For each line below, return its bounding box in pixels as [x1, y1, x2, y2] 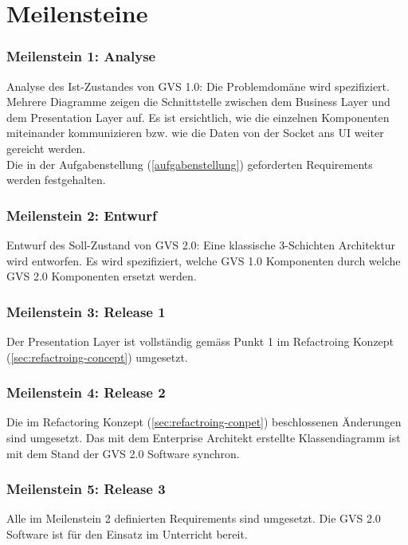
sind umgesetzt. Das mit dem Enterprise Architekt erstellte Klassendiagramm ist [6, 429, 401, 445]
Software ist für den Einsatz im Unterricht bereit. [6, 525, 248, 542]
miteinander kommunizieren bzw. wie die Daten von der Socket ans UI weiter [6, 124, 384, 141]
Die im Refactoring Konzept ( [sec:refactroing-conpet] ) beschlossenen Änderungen [6, 414, 402, 430]
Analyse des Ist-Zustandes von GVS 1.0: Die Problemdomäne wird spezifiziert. [6, 77, 390, 94]
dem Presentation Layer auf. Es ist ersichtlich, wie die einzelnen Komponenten [6, 108, 390, 125]
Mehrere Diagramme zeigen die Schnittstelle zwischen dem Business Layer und [6, 93, 390, 110]
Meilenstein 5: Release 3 [6, 479, 166, 499]
